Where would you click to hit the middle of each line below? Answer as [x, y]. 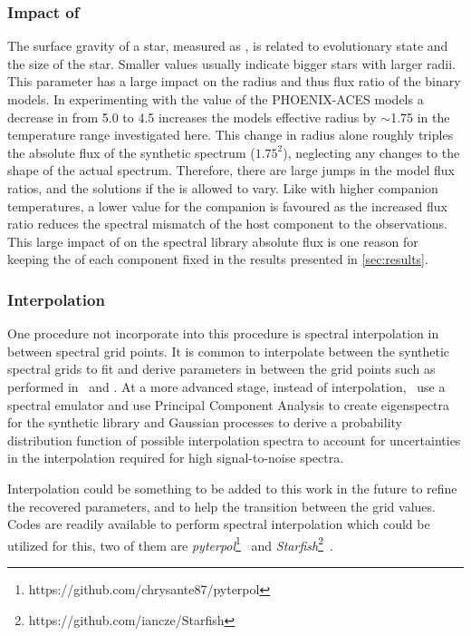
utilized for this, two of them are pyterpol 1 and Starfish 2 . [170, 543]
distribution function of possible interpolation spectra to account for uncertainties [234, 440]
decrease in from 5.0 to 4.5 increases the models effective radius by [192, 117]
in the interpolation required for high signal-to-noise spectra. [176, 458]
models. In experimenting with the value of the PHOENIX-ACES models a [216, 99]
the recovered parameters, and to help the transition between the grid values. [221, 506]
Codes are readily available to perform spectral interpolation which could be [219, 524]
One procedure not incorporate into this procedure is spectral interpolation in [223, 333]
